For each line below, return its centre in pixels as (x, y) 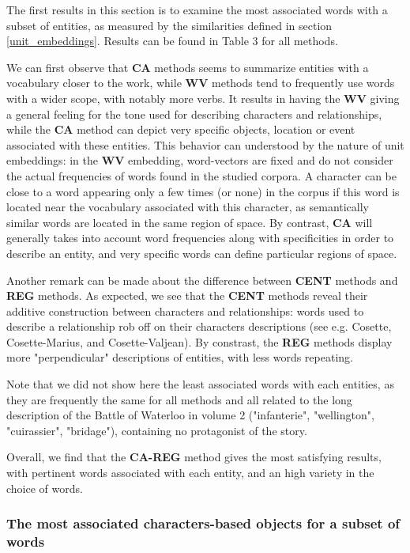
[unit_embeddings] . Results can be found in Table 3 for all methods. (172, 41)
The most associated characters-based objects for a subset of (203, 523)
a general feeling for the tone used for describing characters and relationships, (194, 114)
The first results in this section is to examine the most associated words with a (197, 9)
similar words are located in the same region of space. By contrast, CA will (190, 222)
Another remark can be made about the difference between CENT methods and (202, 280)
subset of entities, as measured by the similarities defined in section (169, 25)
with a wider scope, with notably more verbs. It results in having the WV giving (203, 98)
